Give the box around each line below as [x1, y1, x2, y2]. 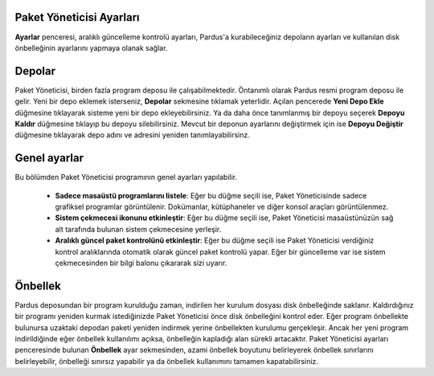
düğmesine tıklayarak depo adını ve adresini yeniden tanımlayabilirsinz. [14, 130, 251, 140]
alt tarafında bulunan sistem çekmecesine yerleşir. [55, 224, 222, 234]
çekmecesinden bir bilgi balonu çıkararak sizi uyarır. [55, 258, 227, 268]
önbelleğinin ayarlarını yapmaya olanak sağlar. [14, 43, 168, 52]
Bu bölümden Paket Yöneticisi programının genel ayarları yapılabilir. [14, 173, 238, 182]
